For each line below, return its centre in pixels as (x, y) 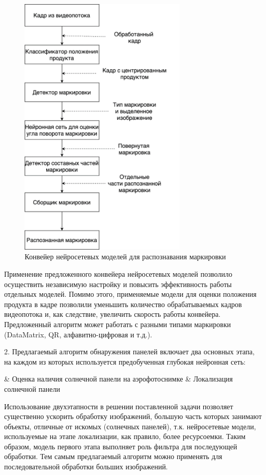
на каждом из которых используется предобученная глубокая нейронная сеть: (125, 361)
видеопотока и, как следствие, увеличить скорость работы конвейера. (112, 314)
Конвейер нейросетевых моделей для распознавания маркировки (125, 256)
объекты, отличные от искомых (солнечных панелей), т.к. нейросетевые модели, (130, 426)
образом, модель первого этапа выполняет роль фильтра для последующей (121, 446)
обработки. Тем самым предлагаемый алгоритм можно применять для (113, 456)
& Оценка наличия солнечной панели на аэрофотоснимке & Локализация (119, 379)
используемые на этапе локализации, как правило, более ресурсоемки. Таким (125, 436)
